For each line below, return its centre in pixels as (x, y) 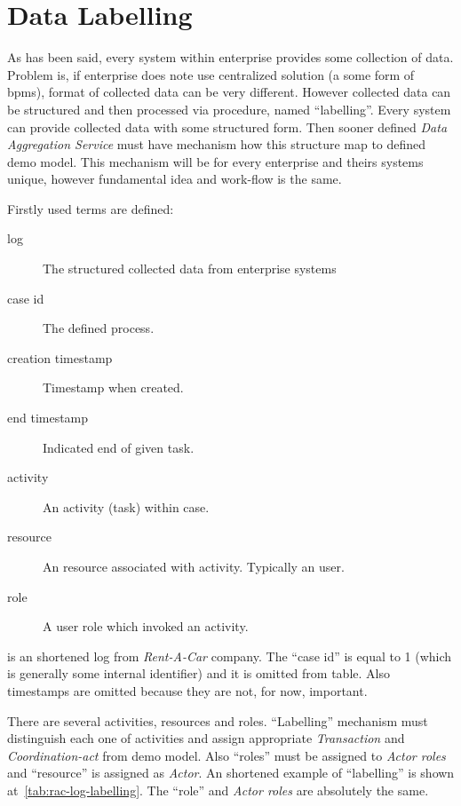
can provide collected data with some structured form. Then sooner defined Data (227, 126)
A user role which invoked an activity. (146, 626)
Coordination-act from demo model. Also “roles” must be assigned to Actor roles (227, 755)
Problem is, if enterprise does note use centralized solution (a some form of (211, 74)
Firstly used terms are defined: (91, 208)
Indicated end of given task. (119, 447)
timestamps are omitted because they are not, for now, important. (187, 690)
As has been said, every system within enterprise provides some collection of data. (230, 57)
